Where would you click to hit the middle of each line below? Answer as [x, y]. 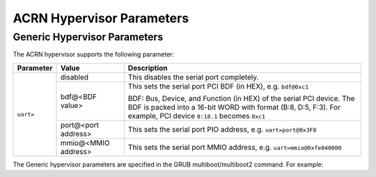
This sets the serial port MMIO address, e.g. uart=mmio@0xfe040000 [235, 147]
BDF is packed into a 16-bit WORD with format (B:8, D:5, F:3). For [234, 107]
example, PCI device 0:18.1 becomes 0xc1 [197, 116]
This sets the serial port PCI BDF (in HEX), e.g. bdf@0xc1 [218, 86]
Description [148, 68]
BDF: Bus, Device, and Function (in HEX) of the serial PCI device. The [241, 98]
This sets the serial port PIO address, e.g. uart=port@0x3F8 [222, 129]
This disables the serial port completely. [193, 77]
